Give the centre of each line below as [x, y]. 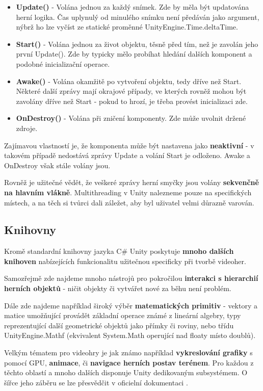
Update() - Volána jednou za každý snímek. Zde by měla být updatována [133, 7]
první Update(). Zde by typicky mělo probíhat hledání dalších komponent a [134, 54]
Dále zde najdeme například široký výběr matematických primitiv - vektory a [131, 305]
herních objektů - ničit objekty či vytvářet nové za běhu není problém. [118, 288]
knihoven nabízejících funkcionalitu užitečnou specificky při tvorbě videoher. [125, 261]
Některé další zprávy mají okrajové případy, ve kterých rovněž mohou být [131, 91]
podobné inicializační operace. [63, 63]
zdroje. [27, 128]
